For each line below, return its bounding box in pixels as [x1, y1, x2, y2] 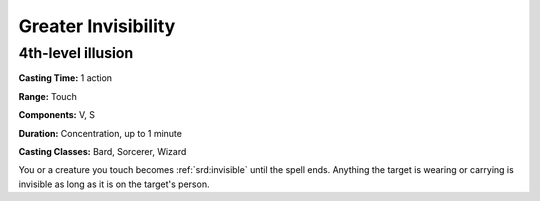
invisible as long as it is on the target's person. [18, 178, 210, 190]
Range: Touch [18, 90, 77, 102]
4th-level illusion [18, 44, 134, 62]
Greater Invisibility [18, 15, 176, 37]
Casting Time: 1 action [18, 72, 113, 84]
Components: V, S [18, 109, 95, 121]
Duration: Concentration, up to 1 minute [18, 127, 182, 139]
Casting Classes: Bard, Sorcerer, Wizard [18, 145, 187, 157]
